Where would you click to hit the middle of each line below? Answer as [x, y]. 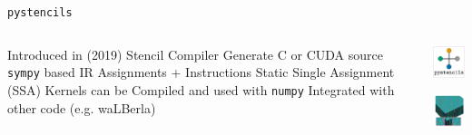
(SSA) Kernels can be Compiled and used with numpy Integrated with [201, 89]
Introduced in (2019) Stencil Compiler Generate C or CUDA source [195, 54]
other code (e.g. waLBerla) [82, 107]
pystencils [40, 13]
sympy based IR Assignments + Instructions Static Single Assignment [201, 72]
